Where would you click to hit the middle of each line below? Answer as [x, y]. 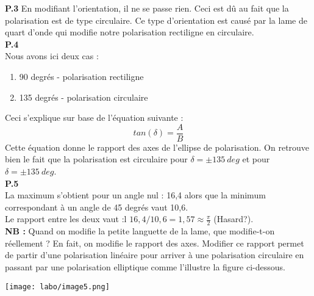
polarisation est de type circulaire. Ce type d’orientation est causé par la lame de [156, 20]
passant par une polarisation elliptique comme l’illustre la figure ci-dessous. [145, 266]
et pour [256, 159]
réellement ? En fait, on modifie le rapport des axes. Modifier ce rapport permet [155, 243]
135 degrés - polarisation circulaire [84, 97]
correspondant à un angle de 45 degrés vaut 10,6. [97, 207]
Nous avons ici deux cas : [52, 56]
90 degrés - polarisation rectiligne [81, 76]
